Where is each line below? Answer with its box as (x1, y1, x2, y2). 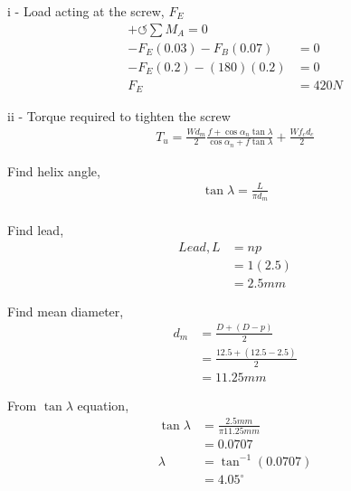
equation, (77, 395, 129, 414)
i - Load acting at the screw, (7, 2, 165, 20)
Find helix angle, (7, 161, 100, 180)
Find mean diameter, (7, 301, 124, 320)
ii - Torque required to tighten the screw (7, 107, 231, 126)
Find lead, (7, 221, 64, 240)
